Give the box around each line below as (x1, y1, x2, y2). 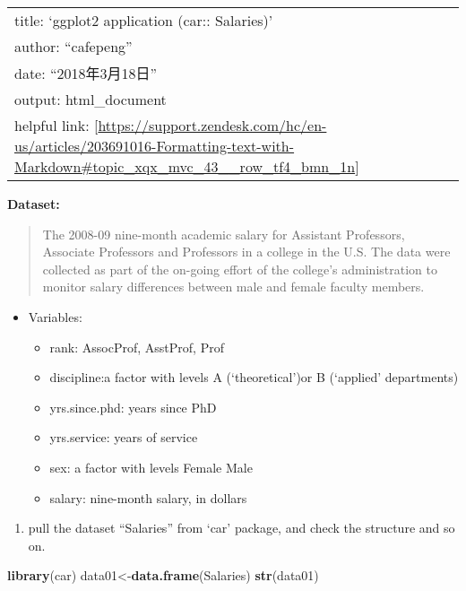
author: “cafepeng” (14, 36, 133, 56)
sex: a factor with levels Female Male (49, 457, 253, 476)
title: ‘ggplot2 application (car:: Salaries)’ (14, 10, 273, 30)
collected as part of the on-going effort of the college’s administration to (42, 259, 437, 278)
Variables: (28, 307, 82, 326)
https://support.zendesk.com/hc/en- (98, 115, 327, 135)
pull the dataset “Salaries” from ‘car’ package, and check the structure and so (28, 518, 455, 537)
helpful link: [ (14, 115, 99, 135)
